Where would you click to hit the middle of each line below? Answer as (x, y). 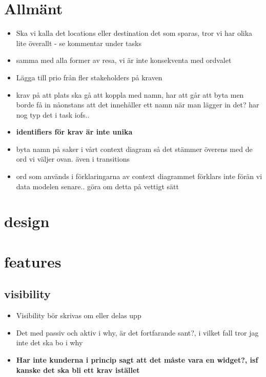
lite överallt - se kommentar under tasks (79, 43)
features (33, 261)
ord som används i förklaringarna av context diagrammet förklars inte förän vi (139, 176)
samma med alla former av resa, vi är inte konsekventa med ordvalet (124, 60)
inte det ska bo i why (49, 342)
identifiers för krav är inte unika (74, 132)
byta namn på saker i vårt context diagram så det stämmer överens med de (134, 149)
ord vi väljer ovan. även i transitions (73, 159)
